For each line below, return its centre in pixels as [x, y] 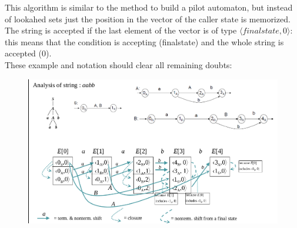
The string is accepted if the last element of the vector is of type [121, 30]
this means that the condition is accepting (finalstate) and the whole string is [144, 41]
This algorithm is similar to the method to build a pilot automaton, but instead [149, 7]
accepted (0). [28, 53]
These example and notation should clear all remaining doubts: [119, 64]
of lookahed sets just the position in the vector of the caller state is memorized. [148, 19]
